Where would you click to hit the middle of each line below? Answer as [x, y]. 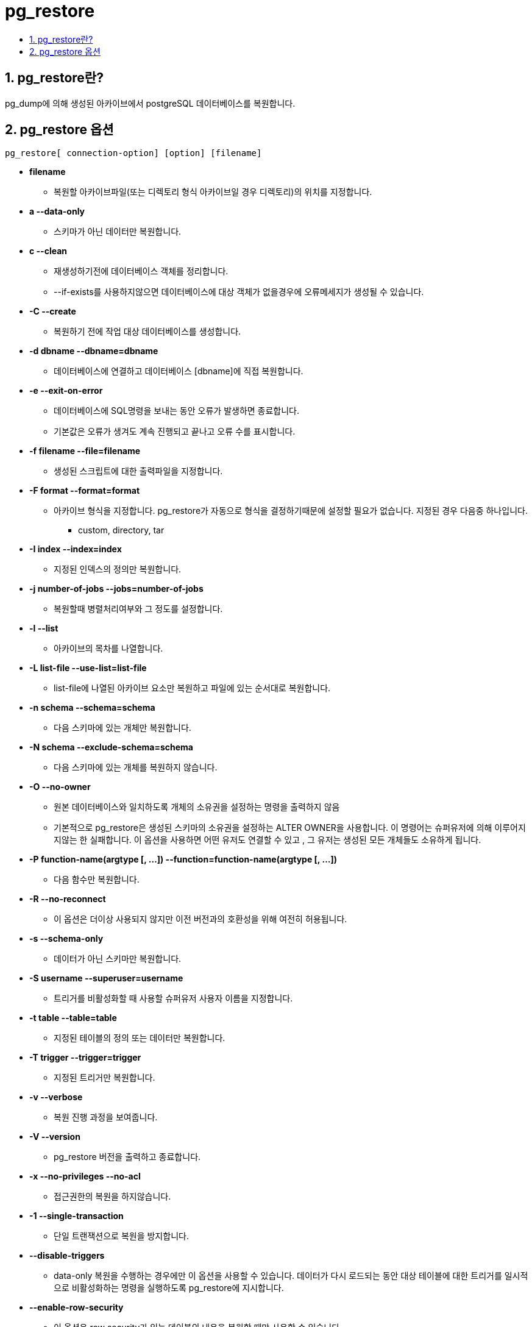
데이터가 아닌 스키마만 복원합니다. [118, 959]
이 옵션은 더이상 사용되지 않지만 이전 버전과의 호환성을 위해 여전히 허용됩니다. [200, 919]
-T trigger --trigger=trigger [85, 1058]
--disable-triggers [67, 1256]
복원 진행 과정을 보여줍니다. [106, 1117]
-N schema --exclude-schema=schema [111, 747]
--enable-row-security [76, 1307]
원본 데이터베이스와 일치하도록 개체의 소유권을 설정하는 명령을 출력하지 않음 [197, 807]
